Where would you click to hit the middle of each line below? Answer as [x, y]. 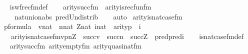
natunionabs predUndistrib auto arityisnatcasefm [98, 16]
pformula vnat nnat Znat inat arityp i [72, 26]
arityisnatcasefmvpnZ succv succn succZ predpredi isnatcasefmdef [127, 36]
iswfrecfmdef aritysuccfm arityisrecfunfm [80, 6]
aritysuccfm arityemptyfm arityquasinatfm [76, 46]
